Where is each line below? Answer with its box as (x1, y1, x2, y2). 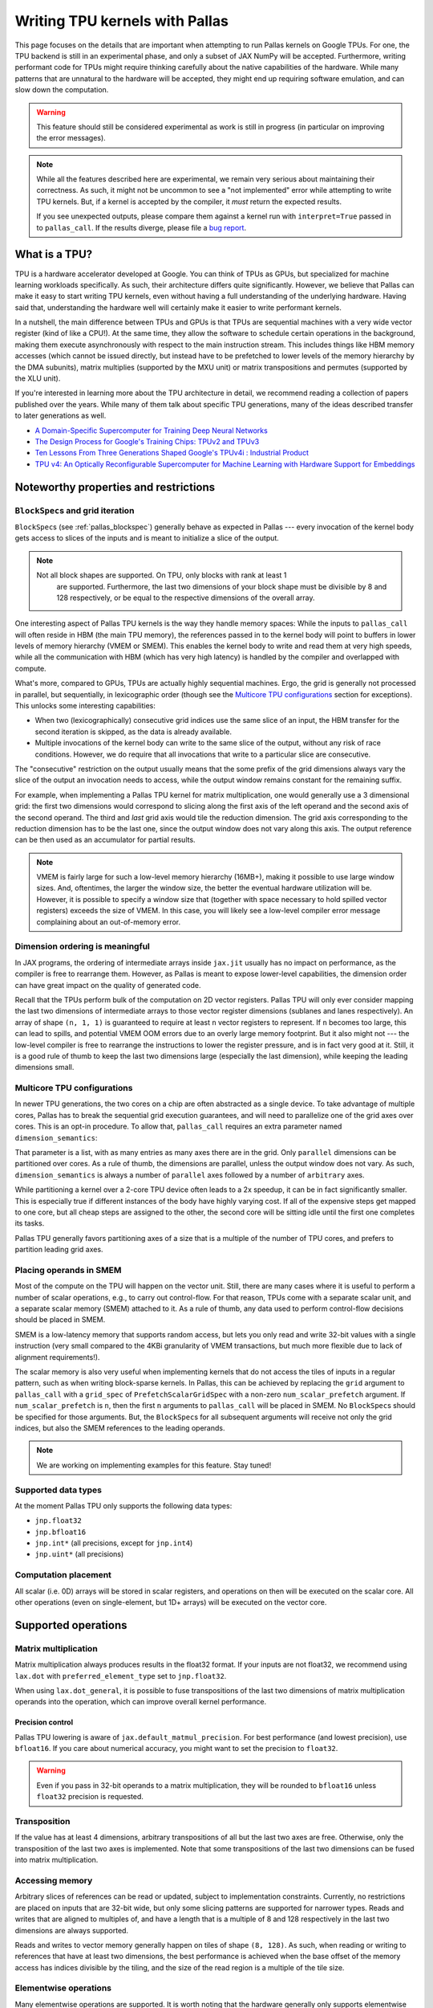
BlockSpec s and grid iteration (14, 504, 135, 516)
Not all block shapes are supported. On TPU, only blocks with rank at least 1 (36, 570, 287, 580)
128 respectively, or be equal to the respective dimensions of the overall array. (56, 593, 315, 602)
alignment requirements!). (14, 1352, 100, 1361)
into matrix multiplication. (14, 1855, 99, 1865)
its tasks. (14, 1218, 45, 1228)
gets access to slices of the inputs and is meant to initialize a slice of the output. (14, 533, 280, 543)
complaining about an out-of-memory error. (36, 916, 180, 927)
